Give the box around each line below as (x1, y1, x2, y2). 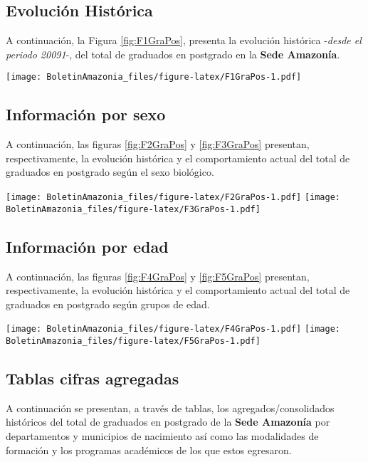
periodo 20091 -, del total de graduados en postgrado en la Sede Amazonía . (6, 46, 340, 61)
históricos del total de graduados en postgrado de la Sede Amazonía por (6, 414, 330, 429)
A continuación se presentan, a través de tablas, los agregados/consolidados (6, 400, 335, 415)
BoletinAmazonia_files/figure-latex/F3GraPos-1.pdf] (6, 204, 261, 214)
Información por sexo (6, 103, 166, 125)
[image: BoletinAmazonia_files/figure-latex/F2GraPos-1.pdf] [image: (6, 192, 341, 203)
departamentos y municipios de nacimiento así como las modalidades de (6, 429, 319, 443)
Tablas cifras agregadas (6, 367, 179, 389)
